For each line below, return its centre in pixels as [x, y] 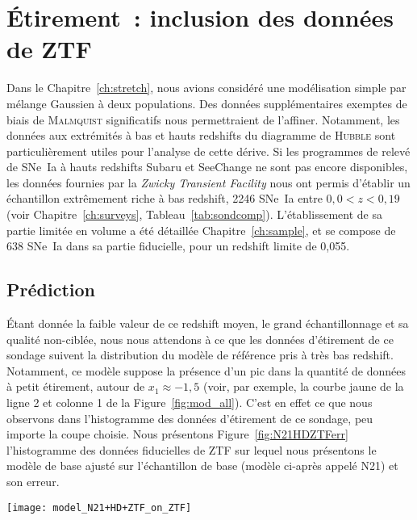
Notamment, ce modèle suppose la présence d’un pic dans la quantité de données [206, 370]
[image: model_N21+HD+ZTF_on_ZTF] [99, 507]
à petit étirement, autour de [76, 386]
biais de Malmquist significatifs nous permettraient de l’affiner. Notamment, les [203, 119]
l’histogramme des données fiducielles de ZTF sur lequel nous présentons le [192, 449]
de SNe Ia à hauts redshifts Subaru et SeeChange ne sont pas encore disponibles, [207, 167]
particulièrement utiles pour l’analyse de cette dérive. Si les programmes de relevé [208, 151]
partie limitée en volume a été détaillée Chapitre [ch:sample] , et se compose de [201, 230]
